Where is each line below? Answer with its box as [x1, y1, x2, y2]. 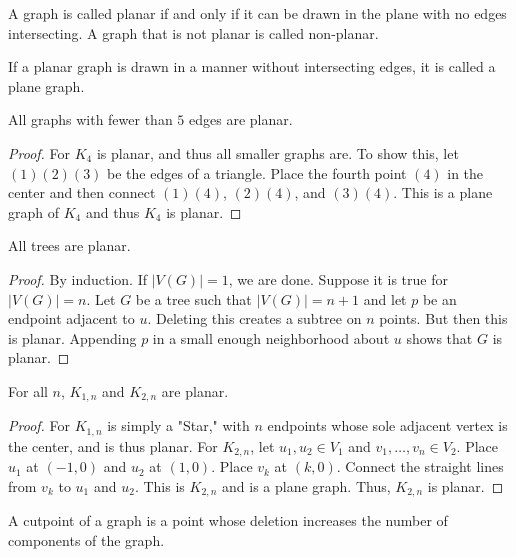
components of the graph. [8, 529, 165, 550]
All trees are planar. [8, 235, 131, 256]
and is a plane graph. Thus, [222, 475, 391, 496]
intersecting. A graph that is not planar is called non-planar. [8, 22, 379, 43]
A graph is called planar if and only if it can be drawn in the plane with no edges [8, 3, 507, 23]
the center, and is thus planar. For [8, 435, 218, 456]
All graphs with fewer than [8, 109, 173, 130]
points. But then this [379, 308, 508, 329]
